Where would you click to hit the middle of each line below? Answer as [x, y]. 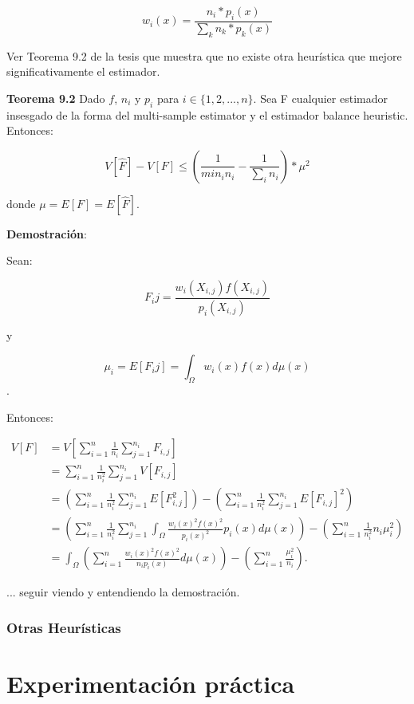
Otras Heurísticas [64, 627]
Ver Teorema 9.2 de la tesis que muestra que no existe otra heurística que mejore [204, 55]
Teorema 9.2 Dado [56, 98]
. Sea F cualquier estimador [320, 98]
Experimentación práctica [151, 684]
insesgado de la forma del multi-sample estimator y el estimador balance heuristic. [207, 114]
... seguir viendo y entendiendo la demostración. [123, 592]
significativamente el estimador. [83, 71]
